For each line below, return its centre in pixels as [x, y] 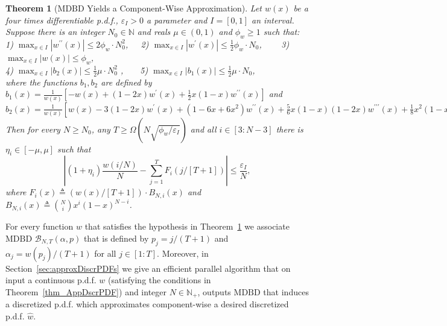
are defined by [126, 82]
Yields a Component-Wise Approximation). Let [175, 8]
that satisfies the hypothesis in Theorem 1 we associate [187, 226]
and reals [154, 32]
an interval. [273, 20]
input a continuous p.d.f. [51, 280]
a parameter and [177, 20]
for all [105, 253]
